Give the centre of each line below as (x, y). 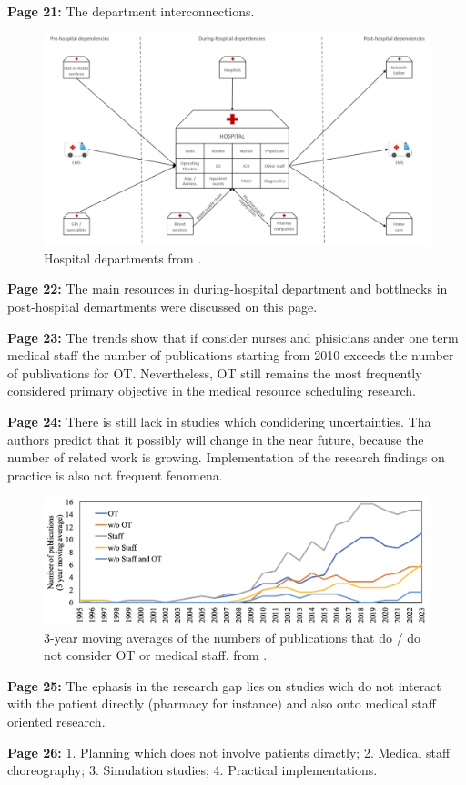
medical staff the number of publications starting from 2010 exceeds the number (231, 355)
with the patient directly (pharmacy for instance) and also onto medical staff (222, 703)
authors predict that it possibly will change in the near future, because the (216, 439)
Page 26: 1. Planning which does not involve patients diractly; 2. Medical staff (229, 752)
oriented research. (56, 721)
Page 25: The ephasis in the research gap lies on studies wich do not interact (224, 685)
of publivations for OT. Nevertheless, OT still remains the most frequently (215, 372)
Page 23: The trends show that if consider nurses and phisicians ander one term (233, 337)
